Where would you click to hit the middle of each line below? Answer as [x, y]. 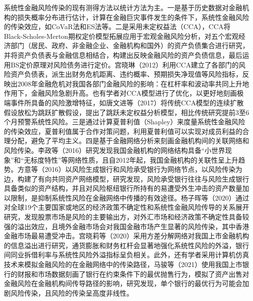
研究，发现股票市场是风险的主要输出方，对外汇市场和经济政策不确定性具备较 [126, 217]
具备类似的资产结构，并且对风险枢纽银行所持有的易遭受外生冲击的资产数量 [123, 188]
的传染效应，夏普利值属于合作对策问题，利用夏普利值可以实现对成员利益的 [123, 131]
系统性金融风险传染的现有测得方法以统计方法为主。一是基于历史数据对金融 [123, 7]
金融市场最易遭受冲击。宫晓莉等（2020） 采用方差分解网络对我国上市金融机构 [126, 236]
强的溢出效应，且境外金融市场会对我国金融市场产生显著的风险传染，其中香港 [126, 226]
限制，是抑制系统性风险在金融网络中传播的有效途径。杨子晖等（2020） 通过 [130, 197]
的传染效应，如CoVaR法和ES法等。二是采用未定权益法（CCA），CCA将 [117, 26]
